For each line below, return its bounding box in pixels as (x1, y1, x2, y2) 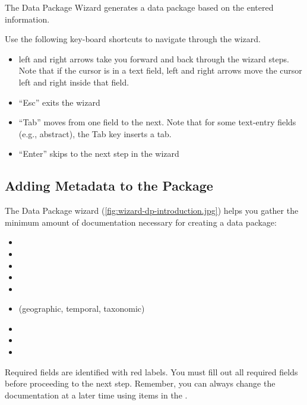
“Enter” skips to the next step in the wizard (18, 147, 179, 160)
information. (5, 12, 50, 25)
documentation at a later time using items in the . (5, 388, 188, 401)
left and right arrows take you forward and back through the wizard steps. (18, 52, 289, 65)
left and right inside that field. (18, 75, 129, 88)
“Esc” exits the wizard (18, 96, 100, 108)
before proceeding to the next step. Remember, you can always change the (5, 377, 276, 390)
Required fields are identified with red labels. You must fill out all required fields (5, 365, 298, 378)
